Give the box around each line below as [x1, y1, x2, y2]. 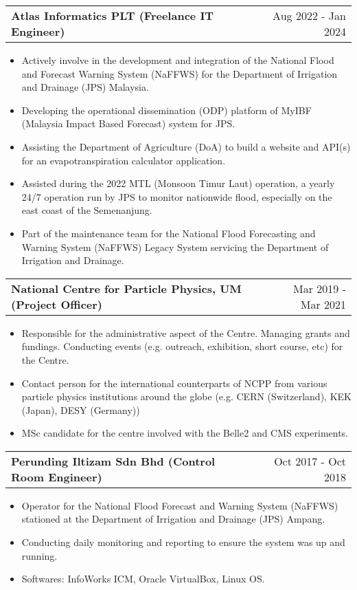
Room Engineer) [11, 468, 102, 485]
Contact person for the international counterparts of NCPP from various [21, 375, 327, 390]
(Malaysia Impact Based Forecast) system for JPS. [21, 116, 235, 131]
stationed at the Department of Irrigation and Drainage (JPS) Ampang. [21, 512, 325, 526]
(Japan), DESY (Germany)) [21, 402, 140, 417]
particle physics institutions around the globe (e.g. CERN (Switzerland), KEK [21, 389, 352, 404]
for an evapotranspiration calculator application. [21, 153, 226, 167]
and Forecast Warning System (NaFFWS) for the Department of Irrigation [21, 66, 338, 80]
